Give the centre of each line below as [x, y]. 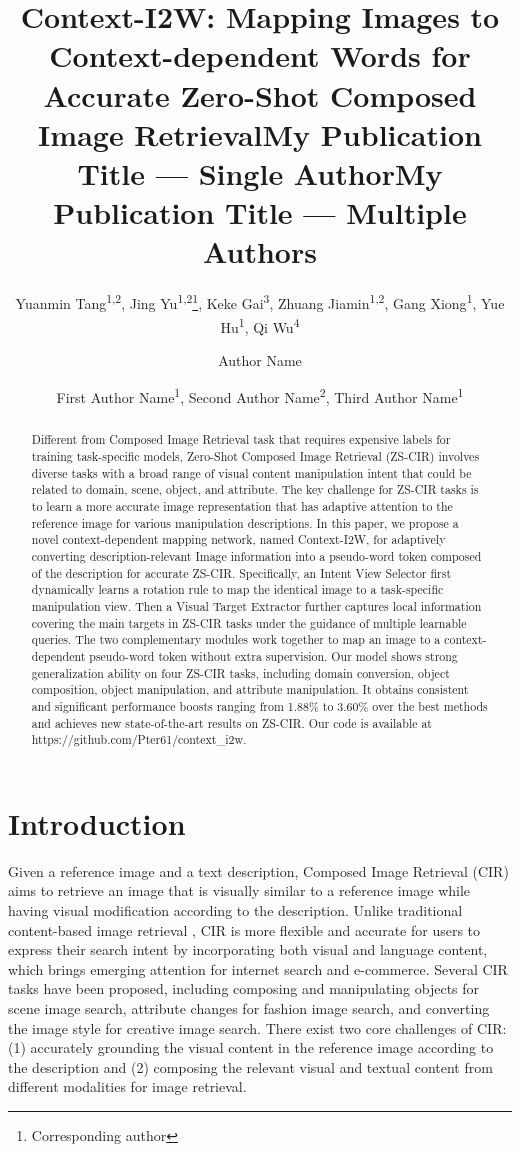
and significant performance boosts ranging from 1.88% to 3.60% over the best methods [259, 705]
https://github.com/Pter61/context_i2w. [139, 739]
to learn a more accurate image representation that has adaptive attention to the [242, 506]
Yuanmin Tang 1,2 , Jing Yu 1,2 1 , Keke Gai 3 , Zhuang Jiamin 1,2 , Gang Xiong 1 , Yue [260, 301]
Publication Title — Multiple [260, 212]
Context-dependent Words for [260, 55]
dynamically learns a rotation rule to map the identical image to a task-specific [237, 589]
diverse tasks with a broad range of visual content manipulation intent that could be [251, 472]
